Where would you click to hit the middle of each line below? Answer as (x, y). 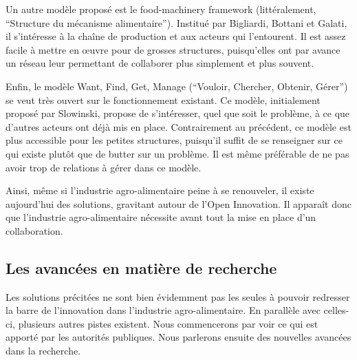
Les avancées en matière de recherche (141, 267)
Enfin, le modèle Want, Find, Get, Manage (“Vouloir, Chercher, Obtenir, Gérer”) (177, 86)
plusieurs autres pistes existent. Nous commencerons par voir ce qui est (168, 323)
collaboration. (34, 230)
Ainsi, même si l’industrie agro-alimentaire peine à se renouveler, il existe (160, 190)
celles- (336, 310)
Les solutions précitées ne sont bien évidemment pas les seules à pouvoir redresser (178, 296)
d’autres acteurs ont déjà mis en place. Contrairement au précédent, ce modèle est (178, 126)
